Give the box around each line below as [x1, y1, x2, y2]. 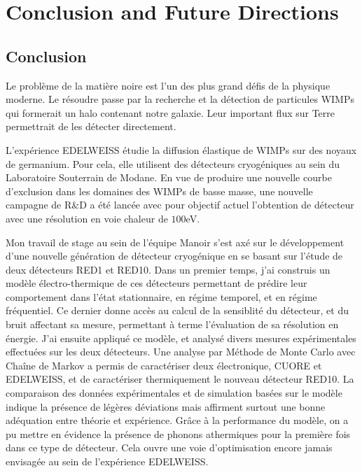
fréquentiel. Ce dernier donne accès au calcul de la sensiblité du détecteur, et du [6, 303, 349, 318]
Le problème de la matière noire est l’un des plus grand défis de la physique [6, 78, 330, 92]
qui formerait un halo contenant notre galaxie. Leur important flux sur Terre [6, 105, 335, 120]
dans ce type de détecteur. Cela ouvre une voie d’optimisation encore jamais [6, 440, 333, 455]
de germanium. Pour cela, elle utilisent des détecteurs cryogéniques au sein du [6, 156, 340, 171]
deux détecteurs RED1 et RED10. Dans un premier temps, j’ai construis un [6, 262, 330, 276]
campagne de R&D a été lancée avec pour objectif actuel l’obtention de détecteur [6, 197, 354, 212]
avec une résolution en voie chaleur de [6, 211, 168, 225]
